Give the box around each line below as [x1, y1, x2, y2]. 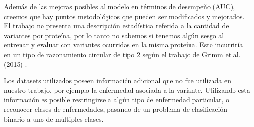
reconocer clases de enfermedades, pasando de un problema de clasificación [4, 104, 228, 114]
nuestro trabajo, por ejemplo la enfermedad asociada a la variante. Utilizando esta [4, 85, 250, 95]
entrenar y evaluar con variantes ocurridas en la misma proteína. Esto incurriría [4, 40, 243, 50]
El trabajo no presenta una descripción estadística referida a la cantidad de [4, 21, 229, 31]
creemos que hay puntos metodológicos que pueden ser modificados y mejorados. [4, 11, 245, 21]
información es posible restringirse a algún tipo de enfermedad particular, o [4, 94, 230, 105]
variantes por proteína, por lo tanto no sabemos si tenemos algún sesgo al [4, 30, 224, 40]
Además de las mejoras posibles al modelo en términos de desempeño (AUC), [4, 1, 235, 11]
